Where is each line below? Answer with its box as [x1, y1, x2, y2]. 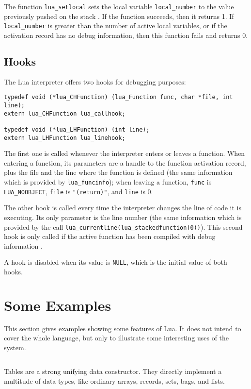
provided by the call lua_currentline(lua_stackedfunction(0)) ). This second [4, 221, 243, 232]
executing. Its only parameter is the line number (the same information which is [4, 212, 242, 222]
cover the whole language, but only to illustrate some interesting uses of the [4, 333, 229, 343]
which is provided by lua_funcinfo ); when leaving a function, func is [4, 177, 212, 187]
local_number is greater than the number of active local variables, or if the [4, 20, 227, 31]
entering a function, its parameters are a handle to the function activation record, [4, 157, 246, 168]
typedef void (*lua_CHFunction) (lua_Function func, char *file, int [4, 94, 233, 101]
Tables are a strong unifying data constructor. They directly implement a [4, 366, 222, 376]
